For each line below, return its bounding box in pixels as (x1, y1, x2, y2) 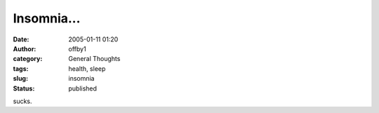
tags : (13, 64, 29, 73)
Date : (13, 35, 29, 44)
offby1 (68, 44, 87, 53)
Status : (13, 84, 35, 93)
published (68, 84, 98, 93)
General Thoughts (68, 55, 121, 63)
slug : (13, 74, 28, 83)
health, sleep (68, 64, 106, 73)
